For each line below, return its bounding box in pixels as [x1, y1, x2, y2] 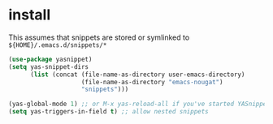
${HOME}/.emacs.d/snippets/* [8, 41, 107, 49]
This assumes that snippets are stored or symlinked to [8, 32, 190, 42]
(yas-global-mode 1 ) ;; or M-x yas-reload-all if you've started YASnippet [8, 100, 271, 109]
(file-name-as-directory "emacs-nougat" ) [80, 78, 223, 86]
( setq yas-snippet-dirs [8, 62, 89, 71]
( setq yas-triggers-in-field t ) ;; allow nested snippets [8, 108, 209, 116]
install [8, 6, 51, 24]
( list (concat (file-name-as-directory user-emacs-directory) [29, 71, 245, 79]
